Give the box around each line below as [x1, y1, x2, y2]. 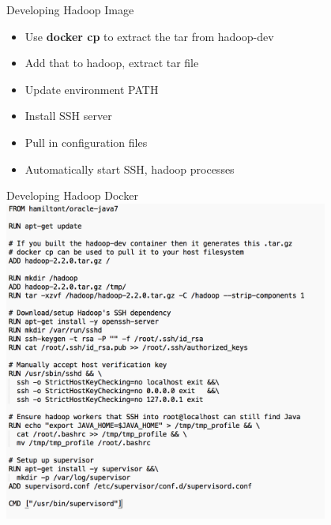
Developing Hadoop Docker [6, 187, 138, 204]
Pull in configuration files [24, 133, 148, 150]
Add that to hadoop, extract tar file [24, 54, 199, 71]
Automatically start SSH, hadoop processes [24, 160, 235, 177]
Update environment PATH [24, 81, 159, 97]
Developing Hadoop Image [6, 2, 134, 17]
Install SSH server [24, 107, 112, 124]
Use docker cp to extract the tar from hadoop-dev [24, 28, 274, 44]
